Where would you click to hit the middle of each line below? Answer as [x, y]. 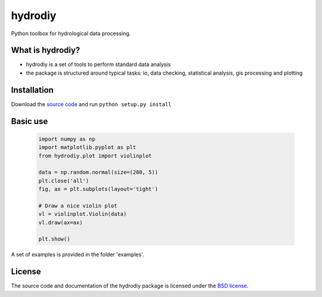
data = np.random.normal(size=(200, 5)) [98, 172]
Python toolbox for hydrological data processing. [71, 33]
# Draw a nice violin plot [78, 205]
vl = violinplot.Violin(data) [83, 214]
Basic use [30, 121]
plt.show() [54, 239]
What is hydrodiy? [46, 50]
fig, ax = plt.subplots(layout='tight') [98, 189]
